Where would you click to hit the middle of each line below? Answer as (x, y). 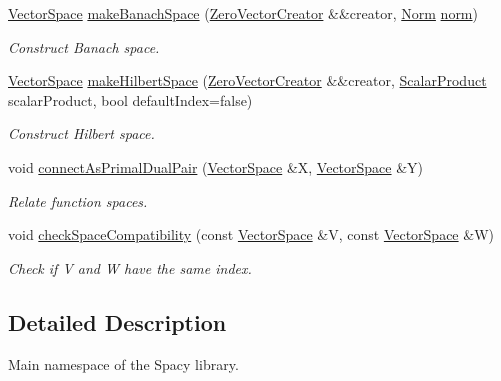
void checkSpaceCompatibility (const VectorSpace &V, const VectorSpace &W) (251, 234)
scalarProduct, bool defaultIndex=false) (130, 99)
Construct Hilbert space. (81, 133)
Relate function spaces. (78, 200)
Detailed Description (117, 321)
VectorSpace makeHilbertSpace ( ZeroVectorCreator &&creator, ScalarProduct (247, 80)
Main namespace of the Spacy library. (123, 363)
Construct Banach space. (84, 46)
